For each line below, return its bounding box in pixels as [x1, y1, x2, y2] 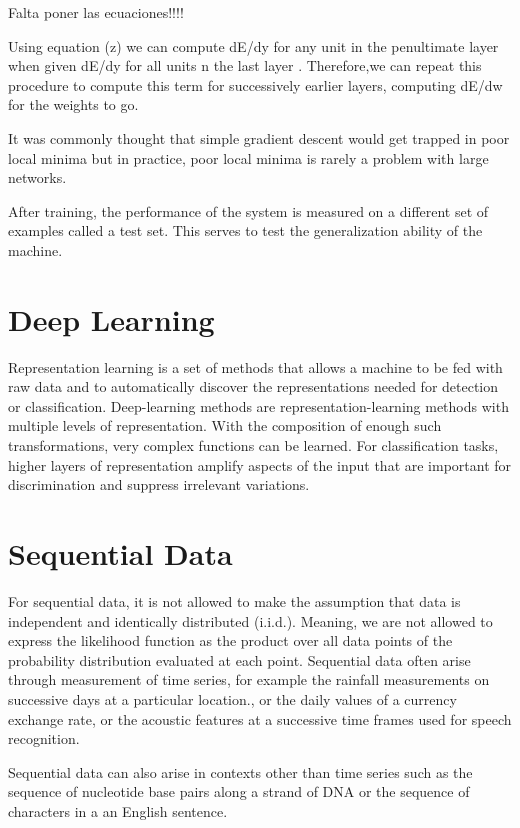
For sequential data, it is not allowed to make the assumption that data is [8, 590, 461, 611]
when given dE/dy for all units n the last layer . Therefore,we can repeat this [8, 55, 482, 76]
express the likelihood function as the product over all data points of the [8, 630, 453, 651]
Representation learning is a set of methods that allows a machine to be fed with [8, 356, 503, 377]
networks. [8, 167, 67, 188]
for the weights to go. [8, 94, 139, 115]
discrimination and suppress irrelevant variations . [8, 474, 310, 495]
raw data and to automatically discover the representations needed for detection [8, 376, 499, 397]
